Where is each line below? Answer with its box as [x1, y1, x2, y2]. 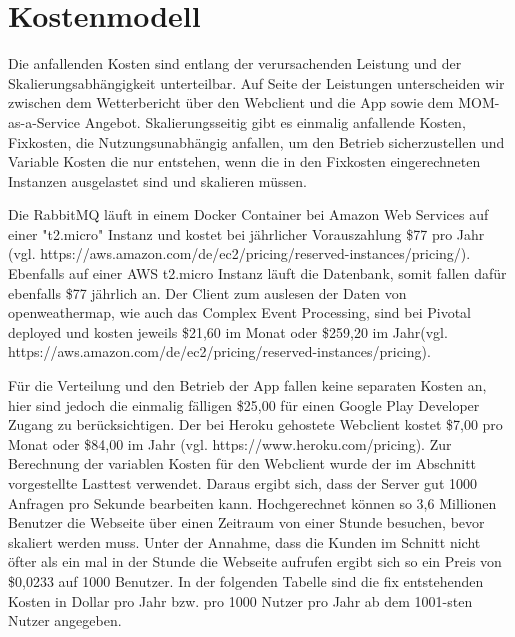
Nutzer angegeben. [8, 610, 122, 631]
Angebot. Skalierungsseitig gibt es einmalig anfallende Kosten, [84, 111, 466, 132]
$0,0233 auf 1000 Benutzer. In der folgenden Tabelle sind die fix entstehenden [8, 570, 484, 591]
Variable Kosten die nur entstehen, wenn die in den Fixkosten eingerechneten [8, 151, 481, 172]
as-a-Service [8, 111, 81, 132]
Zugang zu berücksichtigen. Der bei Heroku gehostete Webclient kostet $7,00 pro [8, 414, 503, 435]
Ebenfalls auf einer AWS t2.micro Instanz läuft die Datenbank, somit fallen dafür [8, 263, 507, 284]
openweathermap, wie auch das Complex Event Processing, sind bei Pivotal [8, 302, 471, 323]
